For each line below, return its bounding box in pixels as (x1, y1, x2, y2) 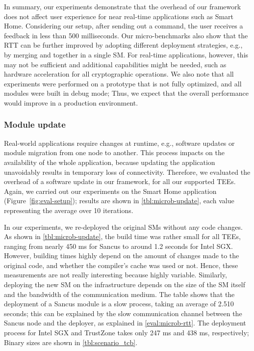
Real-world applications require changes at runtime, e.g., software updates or (4, 137, 235, 148)
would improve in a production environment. (4, 97, 138, 108)
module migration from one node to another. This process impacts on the (4, 147, 225, 158)
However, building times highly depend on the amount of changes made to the (4, 250, 239, 261)
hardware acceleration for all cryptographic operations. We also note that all (4, 69, 234, 79)
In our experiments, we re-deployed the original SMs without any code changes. (4, 221, 243, 232)
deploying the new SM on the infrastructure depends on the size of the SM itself (4, 279, 246, 290)
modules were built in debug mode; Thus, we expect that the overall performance (4, 88, 249, 98)
